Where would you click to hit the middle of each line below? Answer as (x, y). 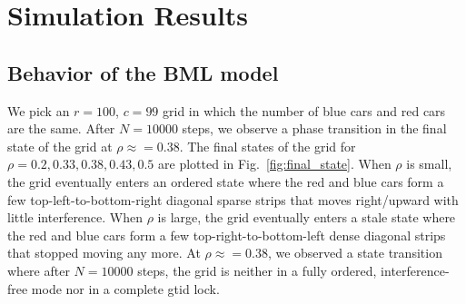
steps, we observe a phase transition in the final (314, 128)
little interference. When (75, 217)
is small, (429, 164)
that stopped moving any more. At (104, 253)
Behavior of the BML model (143, 72)
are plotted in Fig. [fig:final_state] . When (275, 164)
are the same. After (61, 128)
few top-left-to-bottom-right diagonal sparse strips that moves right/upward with (233, 199)
